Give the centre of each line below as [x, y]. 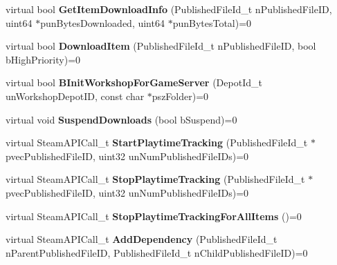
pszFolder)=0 [180, 96]
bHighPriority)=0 [43, 59]
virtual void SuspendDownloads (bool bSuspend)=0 [121, 119]
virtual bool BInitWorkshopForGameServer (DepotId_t [134, 82]
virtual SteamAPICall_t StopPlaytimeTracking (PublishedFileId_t [155, 179]
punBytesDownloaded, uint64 [102, 22]
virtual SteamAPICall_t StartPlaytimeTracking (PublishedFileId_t [157, 143]
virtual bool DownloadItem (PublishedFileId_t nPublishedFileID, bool [161, 46]
